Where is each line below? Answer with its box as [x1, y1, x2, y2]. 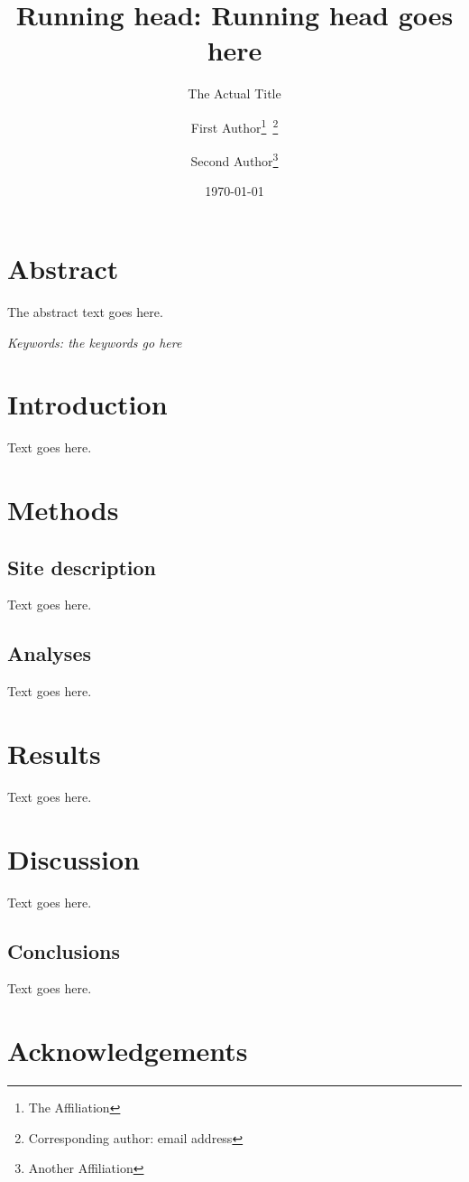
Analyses [7, 639, 91, 667]
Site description [7, 553, 157, 581]
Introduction [7, 386, 168, 423]
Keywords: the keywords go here [7, 332, 182, 351]
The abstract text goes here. [7, 302, 163, 321]
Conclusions [7, 936, 121, 964]
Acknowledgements [7, 1032, 248, 1069]
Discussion [7, 840, 140, 877]
